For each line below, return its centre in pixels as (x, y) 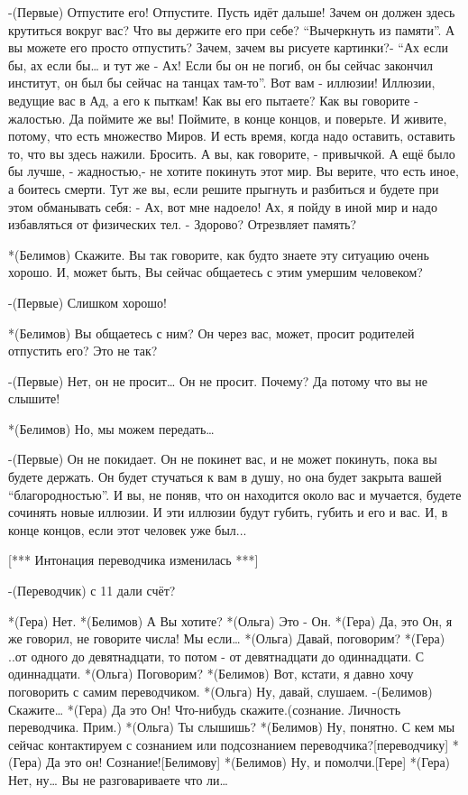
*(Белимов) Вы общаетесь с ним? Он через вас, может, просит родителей (211, 333)
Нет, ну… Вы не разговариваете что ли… (118, 779)
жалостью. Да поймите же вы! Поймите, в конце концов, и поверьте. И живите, (228, 118)
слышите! (34, 398)
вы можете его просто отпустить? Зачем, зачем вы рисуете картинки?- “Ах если (228, 47)
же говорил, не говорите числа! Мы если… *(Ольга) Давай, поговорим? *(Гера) (227, 638)
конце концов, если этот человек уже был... (128, 529)
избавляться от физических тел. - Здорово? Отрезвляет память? (183, 224)
